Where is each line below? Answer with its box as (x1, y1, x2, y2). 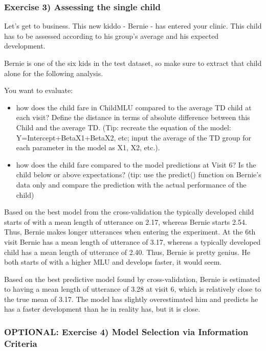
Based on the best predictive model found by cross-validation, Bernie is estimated (4, 273, 260, 284)
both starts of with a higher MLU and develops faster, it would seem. (4, 256, 222, 267)
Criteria (4, 337, 37, 349)
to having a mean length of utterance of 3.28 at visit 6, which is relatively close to (4, 284, 261, 294)
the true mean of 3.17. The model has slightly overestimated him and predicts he (4, 293, 258, 304)
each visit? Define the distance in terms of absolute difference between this (16, 112, 250, 123)
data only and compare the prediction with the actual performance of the (16, 179, 247, 190)
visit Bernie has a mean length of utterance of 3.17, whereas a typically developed (4, 236, 261, 247)
